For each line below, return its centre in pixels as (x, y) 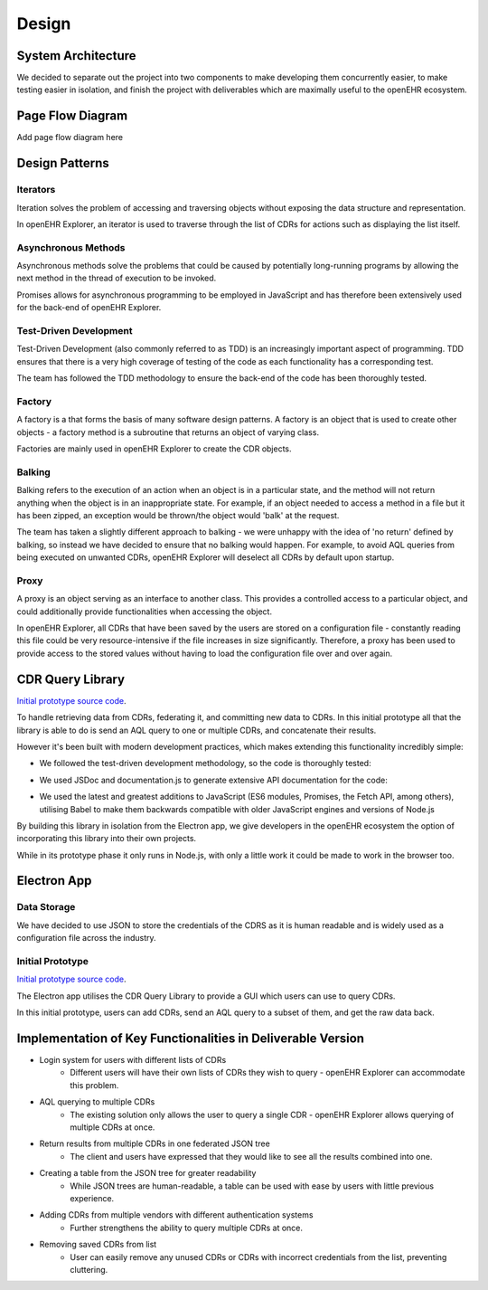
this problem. (94, 1085)
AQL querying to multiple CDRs (97, 1102)
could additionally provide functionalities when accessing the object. (145, 612)
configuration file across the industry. (87, 938)
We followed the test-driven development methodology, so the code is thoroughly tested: (205, 764)
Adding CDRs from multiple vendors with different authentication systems (176, 1215)
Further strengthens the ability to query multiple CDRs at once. (186, 1228)
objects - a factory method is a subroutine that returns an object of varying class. (168, 432)
